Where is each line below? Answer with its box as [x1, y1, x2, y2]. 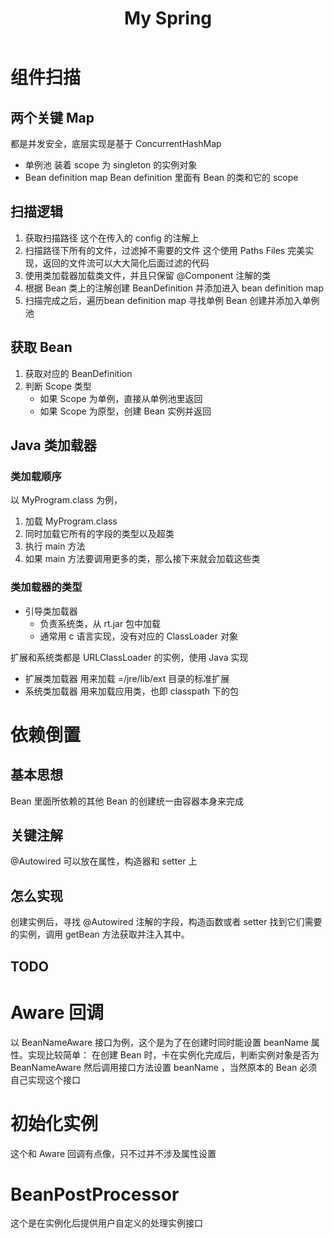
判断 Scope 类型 [24, 380, 92, 392]
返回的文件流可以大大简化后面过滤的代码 [42, 257, 210, 269]
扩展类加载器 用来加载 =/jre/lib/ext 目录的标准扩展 [24, 672, 230, 684]
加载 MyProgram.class [24, 515, 118, 527]
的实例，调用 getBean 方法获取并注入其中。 [10, 928, 190, 941]
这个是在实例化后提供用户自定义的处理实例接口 [10, 1217, 203, 1229]
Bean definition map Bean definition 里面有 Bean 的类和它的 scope [24, 172, 299, 183]
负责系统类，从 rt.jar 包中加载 [39, 617, 162, 629]
